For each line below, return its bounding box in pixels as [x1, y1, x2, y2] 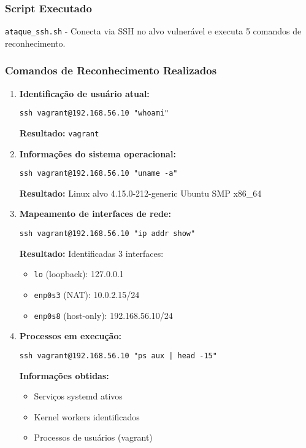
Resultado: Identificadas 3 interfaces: [19, 246, 164, 259]
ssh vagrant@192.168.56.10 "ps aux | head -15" [19, 351, 217, 360]
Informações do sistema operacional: [19, 147, 176, 160]
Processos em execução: [19, 329, 121, 342]
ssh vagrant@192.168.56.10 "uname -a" [19, 169, 178, 178]
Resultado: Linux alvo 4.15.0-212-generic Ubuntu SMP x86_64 [19, 186, 262, 199]
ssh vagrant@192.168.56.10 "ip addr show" [19, 229, 196, 238]
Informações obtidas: [19, 369, 109, 382]
